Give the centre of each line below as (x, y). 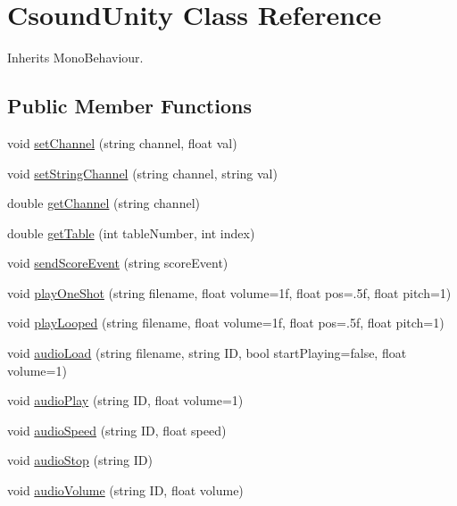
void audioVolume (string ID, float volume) (125, 490)
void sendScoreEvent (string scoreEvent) (118, 263)
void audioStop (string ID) (80, 460)
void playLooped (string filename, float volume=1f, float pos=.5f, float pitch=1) (226, 323)
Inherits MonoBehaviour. (75, 58)
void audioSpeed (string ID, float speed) (117, 430)
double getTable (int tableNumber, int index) (131, 232)
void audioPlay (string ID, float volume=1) (125, 400)
